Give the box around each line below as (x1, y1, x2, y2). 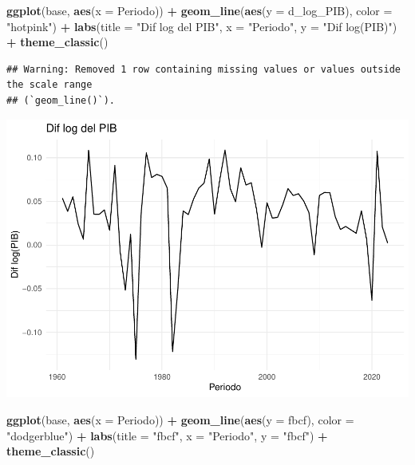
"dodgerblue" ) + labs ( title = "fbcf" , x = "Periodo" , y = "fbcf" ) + (6, 427, 328, 443)
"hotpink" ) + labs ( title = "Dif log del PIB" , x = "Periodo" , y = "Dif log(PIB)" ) (6, 18, 397, 34)
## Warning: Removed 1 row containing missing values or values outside (6, 63, 401, 75)
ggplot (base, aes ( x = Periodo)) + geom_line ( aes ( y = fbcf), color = (6, 412, 354, 428)
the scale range (6, 79, 93, 91)
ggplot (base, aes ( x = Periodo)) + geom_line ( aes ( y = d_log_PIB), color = (6, 2, 393, 18)
